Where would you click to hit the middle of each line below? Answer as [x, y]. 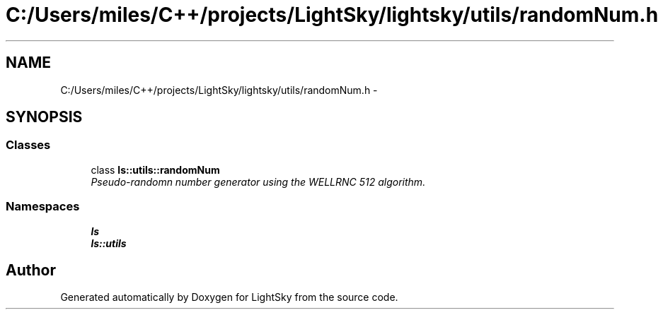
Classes [28, 145]
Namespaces [43, 207]
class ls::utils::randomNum [155, 170]
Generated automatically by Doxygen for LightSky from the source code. [229, 297]
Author [31, 270]
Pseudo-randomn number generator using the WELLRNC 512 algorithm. [258, 182]
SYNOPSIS [44, 117]
